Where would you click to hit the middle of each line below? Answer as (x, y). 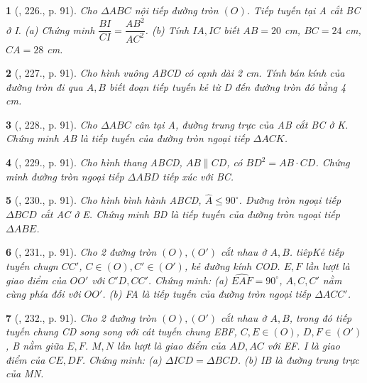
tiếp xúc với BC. (198, 176)
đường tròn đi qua (44, 86)
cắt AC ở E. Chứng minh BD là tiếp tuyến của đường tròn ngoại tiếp (190, 214)
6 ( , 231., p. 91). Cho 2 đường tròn (81, 252)
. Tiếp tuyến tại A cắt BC (303, 10)
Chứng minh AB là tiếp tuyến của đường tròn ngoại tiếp (128, 138)
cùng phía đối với (43, 294)
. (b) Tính (167, 29)
